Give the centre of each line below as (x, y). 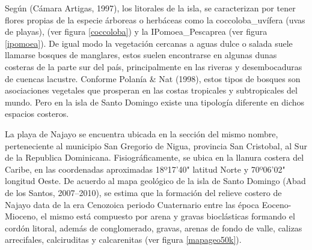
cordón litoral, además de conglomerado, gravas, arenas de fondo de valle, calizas (154, 228)
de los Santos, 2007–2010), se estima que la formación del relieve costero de (143, 192)
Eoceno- (277, 204)
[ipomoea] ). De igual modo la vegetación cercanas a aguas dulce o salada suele (149, 43)
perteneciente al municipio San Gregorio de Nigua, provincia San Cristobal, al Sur (156, 145)
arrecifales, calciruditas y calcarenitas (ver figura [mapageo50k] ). (123, 240)
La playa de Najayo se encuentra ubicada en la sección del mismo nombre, (142, 133)
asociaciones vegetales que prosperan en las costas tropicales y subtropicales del (151, 90)
